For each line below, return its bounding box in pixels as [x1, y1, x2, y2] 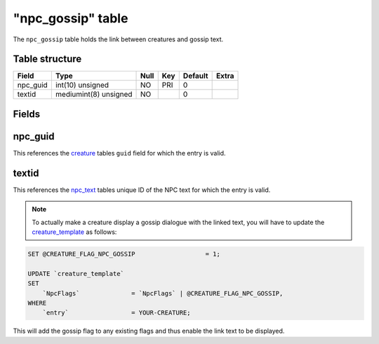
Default [182, 71, 208, 81]
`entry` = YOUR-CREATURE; [42, 309, 191, 317]
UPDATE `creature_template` [27, 270, 124, 277]
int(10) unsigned [55, 81, 109, 90]
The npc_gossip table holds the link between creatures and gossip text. [13, 35, 224, 43]
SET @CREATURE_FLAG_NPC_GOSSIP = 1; [27, 250, 220, 259]
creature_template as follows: [32, 228, 117, 236]
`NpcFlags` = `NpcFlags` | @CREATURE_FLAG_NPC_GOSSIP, [42, 289, 284, 297]
